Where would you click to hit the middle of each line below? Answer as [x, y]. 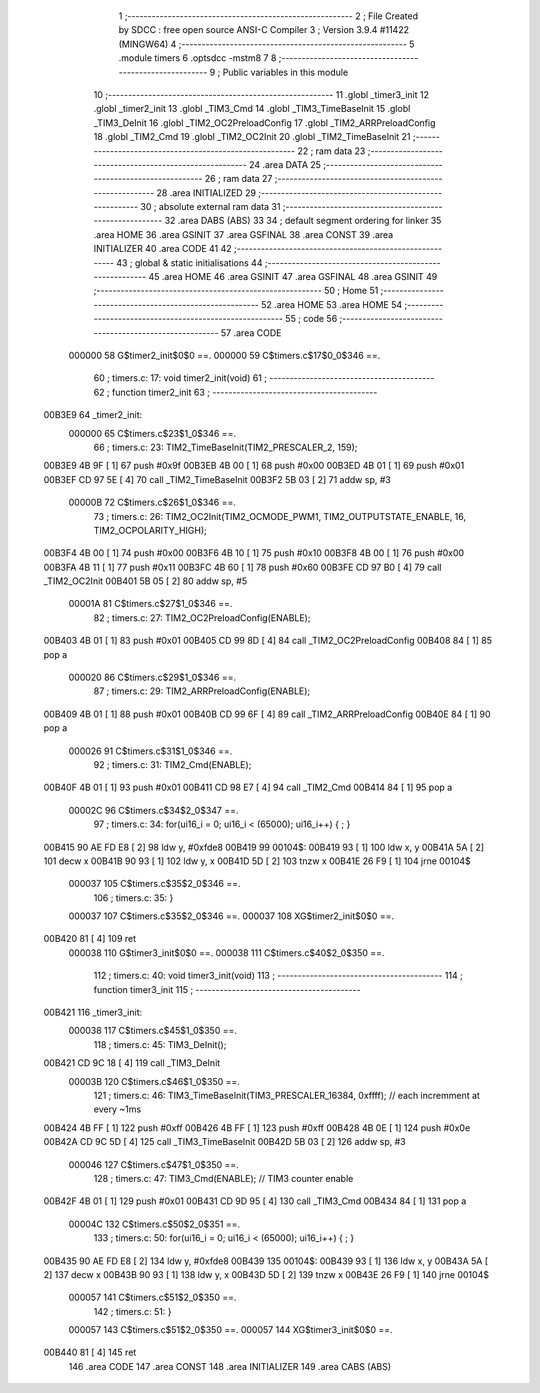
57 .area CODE [251, 332]
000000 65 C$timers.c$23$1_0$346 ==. [152, 433]
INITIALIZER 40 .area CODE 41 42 [162, 249]
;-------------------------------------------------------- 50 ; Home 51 [236, 291]
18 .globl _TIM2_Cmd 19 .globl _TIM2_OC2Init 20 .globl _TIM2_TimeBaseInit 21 [252, 137]
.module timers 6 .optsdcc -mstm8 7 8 [197, 58]
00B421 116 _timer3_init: [93, 1012]
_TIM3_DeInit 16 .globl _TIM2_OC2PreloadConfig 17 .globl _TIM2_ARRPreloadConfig [264, 122]
